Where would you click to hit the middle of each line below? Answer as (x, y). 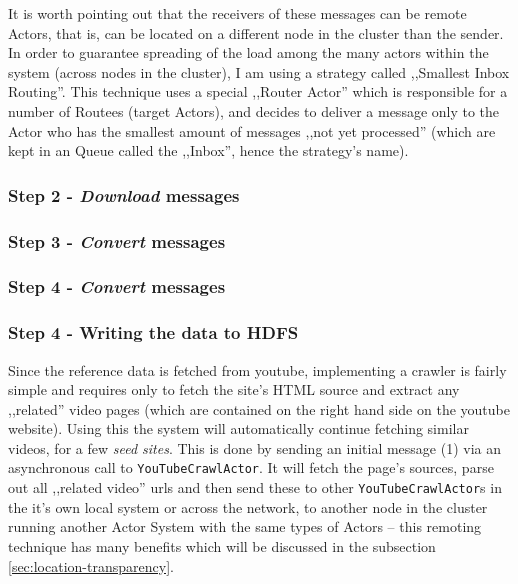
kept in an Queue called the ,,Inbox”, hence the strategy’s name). (208, 150)
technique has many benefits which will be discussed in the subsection (222, 545)
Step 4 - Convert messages (117, 286)
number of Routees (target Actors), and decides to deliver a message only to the (254, 110)
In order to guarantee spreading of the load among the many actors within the (248, 52)
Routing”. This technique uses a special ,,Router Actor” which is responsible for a (258, 91)
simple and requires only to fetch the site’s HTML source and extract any (234, 389)
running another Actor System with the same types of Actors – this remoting (245, 526)
